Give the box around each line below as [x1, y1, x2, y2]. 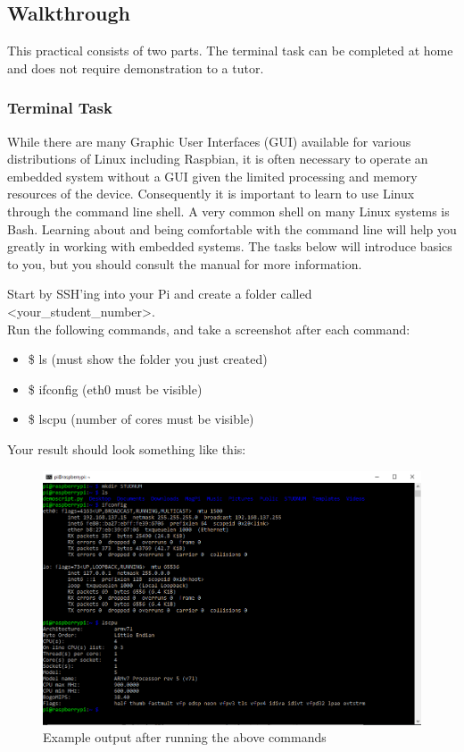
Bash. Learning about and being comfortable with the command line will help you [7, 219, 457, 238]
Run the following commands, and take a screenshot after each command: [7, 319, 410, 338]
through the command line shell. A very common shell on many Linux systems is [7, 201, 450, 220]
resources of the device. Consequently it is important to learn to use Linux [7, 184, 415, 203]
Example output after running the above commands [43, 728, 327, 747]
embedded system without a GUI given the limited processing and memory [7, 166, 418, 185]
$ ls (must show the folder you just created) [28, 350, 268, 368]
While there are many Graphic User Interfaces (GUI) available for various [7, 131, 411, 150]
